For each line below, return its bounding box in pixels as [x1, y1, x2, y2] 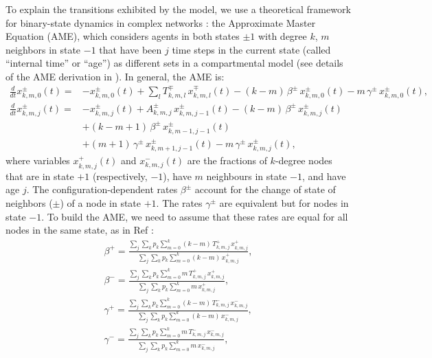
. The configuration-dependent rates [26, 182, 178, 197]
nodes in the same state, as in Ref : [5, 223, 154, 237]
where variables [5, 153, 70, 168]
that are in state [5, 168, 74, 183]
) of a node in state [60, 196, 141, 210]
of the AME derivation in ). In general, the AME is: [5, 69, 225, 83]
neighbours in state [206, 168, 287, 183]
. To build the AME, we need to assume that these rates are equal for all [41, 209, 348, 223]
